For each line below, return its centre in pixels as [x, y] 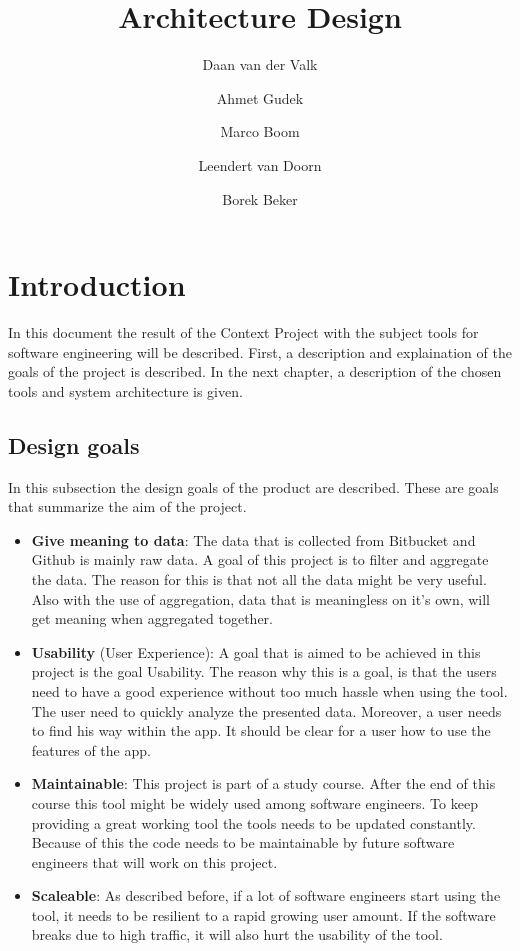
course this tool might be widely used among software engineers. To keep [254, 802]
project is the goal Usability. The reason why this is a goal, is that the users [264, 671]
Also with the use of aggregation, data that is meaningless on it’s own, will [261, 598]
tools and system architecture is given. [125, 390]
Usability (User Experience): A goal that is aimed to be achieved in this [256, 651]
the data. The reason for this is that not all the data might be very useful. [259, 578]
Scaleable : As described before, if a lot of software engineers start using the [266, 895]
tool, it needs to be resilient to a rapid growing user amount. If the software [263, 914]
